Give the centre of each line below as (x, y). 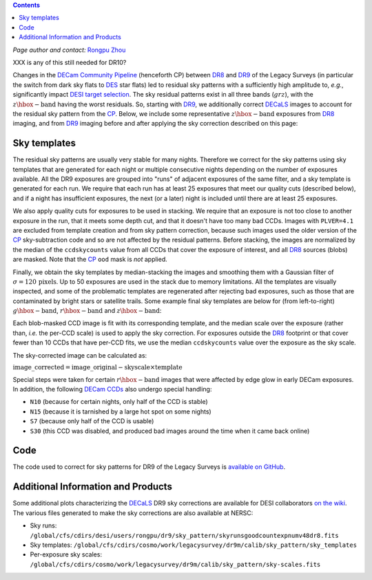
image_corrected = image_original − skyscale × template (97, 367)
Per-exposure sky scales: (66, 554)
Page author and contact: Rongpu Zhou (69, 50)
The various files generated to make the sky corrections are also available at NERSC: (133, 513)
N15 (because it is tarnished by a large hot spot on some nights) (121, 412)
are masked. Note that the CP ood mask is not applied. (90, 260)
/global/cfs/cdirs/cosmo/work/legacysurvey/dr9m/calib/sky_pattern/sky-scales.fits (175, 564)
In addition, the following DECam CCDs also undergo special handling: (112, 389)
